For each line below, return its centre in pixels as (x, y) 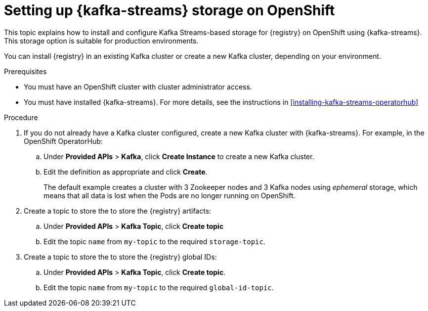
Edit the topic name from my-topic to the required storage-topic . (154, 241)
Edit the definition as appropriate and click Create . (126, 172)
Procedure (21, 117)
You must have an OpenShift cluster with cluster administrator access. (138, 87)
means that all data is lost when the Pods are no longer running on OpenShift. (170, 195)
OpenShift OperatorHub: (63, 141)
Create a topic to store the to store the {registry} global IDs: (120, 257)
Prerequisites (25, 71)
